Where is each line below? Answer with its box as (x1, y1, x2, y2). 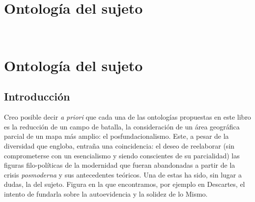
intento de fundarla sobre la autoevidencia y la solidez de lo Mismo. (4, 189, 208, 199)
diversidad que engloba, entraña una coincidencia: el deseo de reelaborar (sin (4, 141, 235, 151)
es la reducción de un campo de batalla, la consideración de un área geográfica (4, 121, 240, 131)
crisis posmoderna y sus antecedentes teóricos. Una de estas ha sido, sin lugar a (4, 169, 242, 179)
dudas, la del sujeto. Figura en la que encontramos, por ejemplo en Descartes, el (4, 179, 245, 189)
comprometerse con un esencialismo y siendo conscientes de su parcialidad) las (4, 150, 240, 160)
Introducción (4, 89, 70, 104)
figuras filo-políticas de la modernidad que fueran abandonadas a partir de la (4, 160, 235, 170)
